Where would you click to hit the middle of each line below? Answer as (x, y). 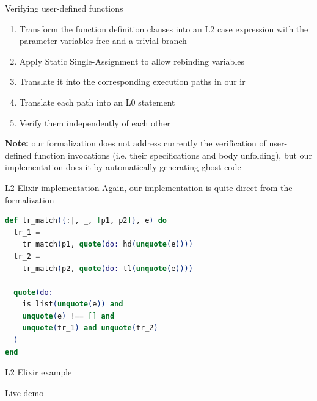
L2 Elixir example (38, 372)
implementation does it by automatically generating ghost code (123, 167)
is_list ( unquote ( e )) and (73, 304)
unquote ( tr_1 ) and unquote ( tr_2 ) (90, 328)
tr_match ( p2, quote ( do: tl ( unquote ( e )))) (107, 268)
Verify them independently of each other (95, 122)
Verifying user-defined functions (64, 8)
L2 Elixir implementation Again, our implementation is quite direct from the (149, 187)
